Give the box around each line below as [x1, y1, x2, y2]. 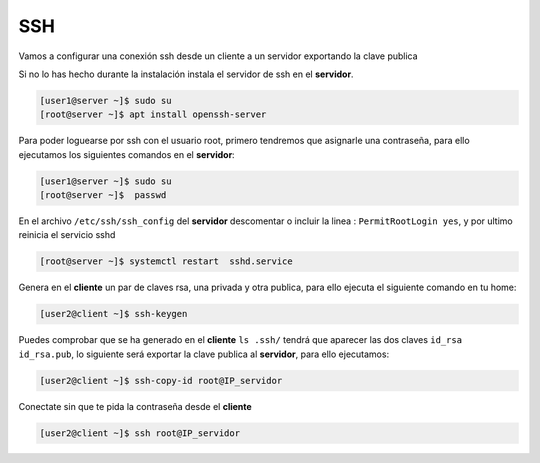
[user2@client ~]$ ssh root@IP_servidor [39, 427, 240, 439]
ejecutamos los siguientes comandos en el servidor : [18, 148, 235, 160]
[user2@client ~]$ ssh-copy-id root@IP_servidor [39, 375, 283, 386]
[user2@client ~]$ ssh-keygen [39, 308, 188, 320]
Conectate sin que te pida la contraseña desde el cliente [18, 400, 252, 412]
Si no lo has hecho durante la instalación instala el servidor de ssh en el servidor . [18, 68, 354, 80]
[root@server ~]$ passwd [39, 190, 167, 201]
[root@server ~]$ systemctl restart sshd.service [39, 256, 294, 267]
